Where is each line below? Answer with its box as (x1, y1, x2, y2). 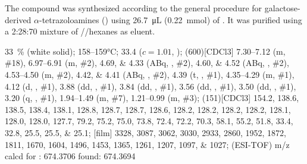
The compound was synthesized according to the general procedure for (5, 2, 262, 14)
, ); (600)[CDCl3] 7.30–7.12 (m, (171, 45, 286, 57)
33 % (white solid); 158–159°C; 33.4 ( (5, 45, 142, 57)
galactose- (264, 2, 300, 14)
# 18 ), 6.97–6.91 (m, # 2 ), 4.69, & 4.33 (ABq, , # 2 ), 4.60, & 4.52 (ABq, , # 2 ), (5, 56, 289, 69)
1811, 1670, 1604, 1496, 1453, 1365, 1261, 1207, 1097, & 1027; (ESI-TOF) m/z (5, 138, 290, 150)
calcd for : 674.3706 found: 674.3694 (5, 150, 136, 162)
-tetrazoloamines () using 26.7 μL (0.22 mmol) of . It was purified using (39, 13, 302, 26)
